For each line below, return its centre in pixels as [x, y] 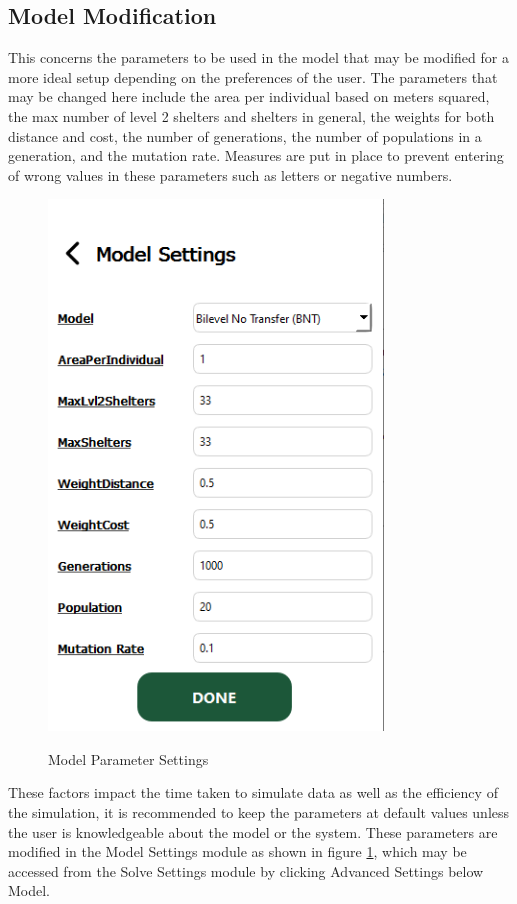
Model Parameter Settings [128, 758]
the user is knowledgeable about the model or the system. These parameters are [253, 831]
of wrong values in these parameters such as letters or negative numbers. [230, 174]
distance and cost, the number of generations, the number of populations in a [245, 135]
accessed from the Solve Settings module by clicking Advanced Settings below [246, 870]
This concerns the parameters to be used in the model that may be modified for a [258, 57]
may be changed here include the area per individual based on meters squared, [249, 96]
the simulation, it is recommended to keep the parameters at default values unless [259, 811]
